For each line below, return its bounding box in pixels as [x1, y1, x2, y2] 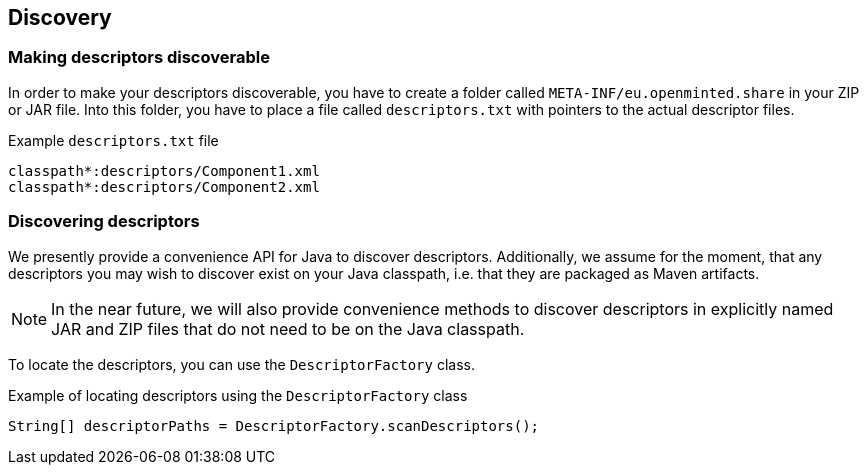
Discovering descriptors [8, 211, 200, 232]
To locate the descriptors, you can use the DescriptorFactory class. [8, 355, 475, 373]
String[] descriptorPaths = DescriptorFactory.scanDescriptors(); [8, 417, 540, 434]
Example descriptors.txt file [8, 131, 219, 149]
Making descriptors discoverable [8, 47, 270, 68]
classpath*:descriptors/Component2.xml [8, 178, 320, 195]
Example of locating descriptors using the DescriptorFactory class [8, 386, 468, 404]
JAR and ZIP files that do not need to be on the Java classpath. [51, 318, 525, 339]
